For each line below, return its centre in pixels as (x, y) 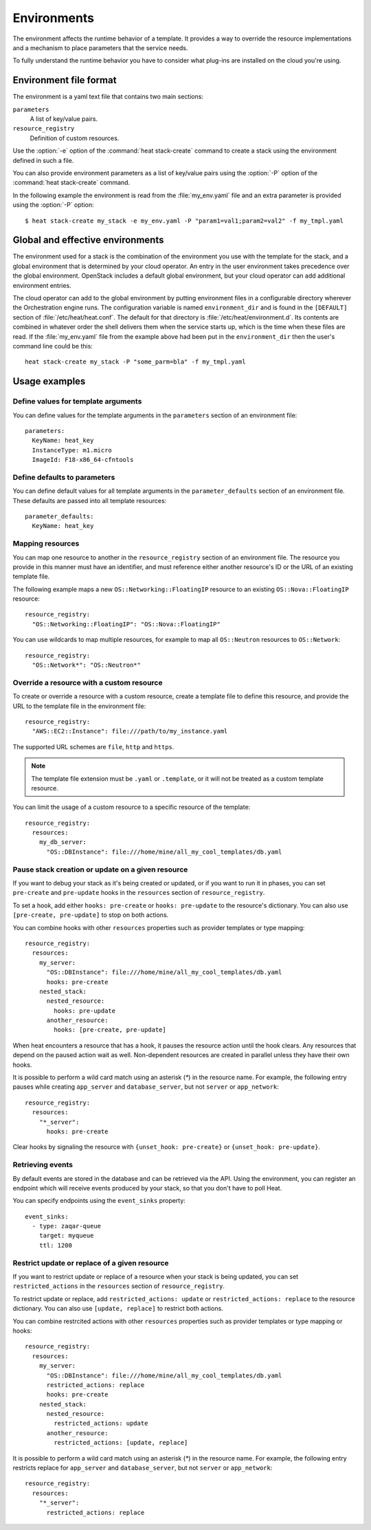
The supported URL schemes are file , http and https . (93, 746)
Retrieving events (43, 1165)
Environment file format (65, 80)
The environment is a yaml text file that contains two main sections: (108, 97)
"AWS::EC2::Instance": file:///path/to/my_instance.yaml (130, 731)
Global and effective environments (88, 240)
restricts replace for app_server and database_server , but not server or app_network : (143, 1468)
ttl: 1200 (55, 1245)
